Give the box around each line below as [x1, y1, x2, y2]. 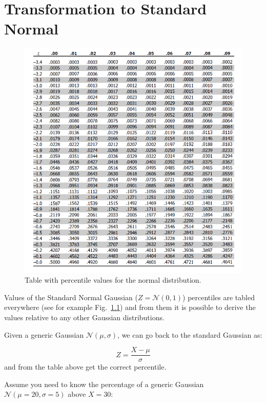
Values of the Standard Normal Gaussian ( [4, 291, 138, 302]
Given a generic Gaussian [4, 329, 84, 340]
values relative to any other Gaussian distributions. [4, 312, 165, 322]
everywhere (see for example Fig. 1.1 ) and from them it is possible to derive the [4, 302, 256, 313]
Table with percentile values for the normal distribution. [25, 274, 201, 285]
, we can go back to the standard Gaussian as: [117, 329, 262, 340]
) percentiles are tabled [182, 291, 255, 302]
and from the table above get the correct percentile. [4, 361, 167, 372]
